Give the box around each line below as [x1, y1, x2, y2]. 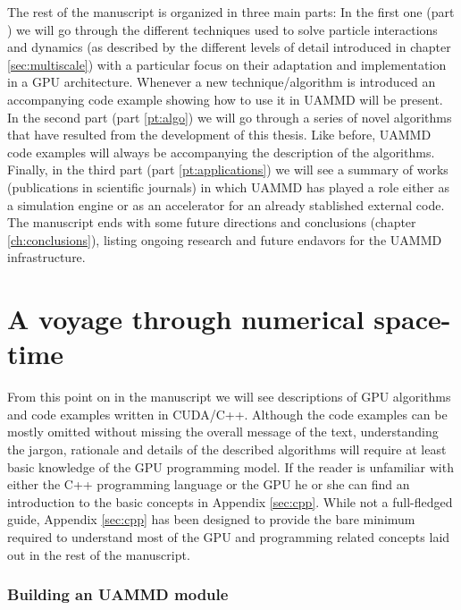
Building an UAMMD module [7, 583, 229, 606]
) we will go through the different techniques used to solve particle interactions [7, 20, 438, 38]
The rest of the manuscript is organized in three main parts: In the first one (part [7, 3, 455, 21]
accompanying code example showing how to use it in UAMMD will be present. [7, 89, 443, 108]
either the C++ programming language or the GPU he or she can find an [7, 475, 410, 494]
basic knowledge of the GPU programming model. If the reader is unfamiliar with [7, 457, 454, 476]
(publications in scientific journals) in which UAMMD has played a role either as [7, 177, 450, 196]
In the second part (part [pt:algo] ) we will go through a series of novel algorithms [7, 107, 452, 126]
